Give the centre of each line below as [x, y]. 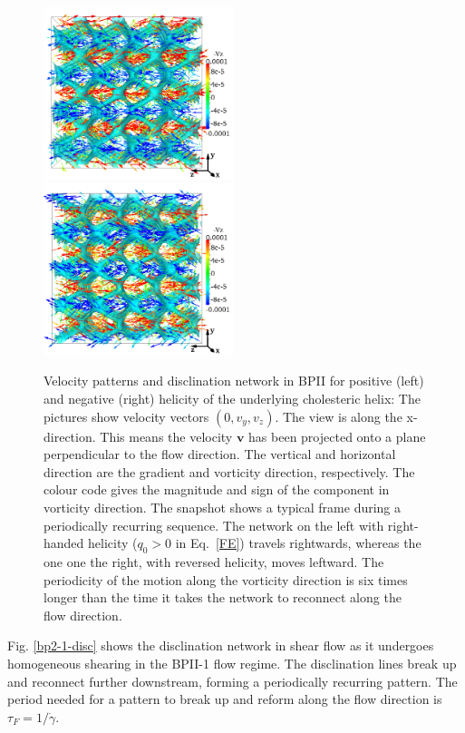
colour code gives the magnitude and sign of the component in [217, 489]
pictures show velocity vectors [126, 416]
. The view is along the [339, 416]
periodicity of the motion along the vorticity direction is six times [226, 579]
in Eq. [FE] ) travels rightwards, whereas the [298, 543]
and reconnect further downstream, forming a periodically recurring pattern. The [232, 681]
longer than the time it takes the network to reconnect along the [223, 597]
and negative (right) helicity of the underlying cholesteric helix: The [232, 399]
